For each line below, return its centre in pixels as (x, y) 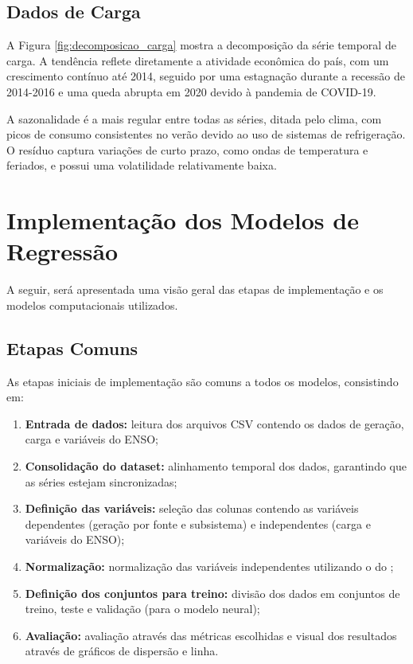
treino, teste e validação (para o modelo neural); (142, 609)
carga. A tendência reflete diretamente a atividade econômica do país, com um (198, 60)
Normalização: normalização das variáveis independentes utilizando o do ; (209, 566)
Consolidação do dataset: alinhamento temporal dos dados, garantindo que (216, 466)
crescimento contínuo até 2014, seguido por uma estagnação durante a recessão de (206, 76)
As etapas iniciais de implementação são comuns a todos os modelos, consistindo (203, 381)
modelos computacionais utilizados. (92, 305)
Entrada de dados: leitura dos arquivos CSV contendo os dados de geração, (214, 423)
